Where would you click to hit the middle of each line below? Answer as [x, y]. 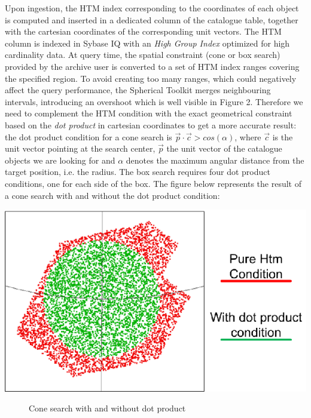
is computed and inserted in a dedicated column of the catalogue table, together [152, 19]
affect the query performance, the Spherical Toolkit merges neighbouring [138, 90]
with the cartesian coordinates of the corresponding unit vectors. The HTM [143, 31]
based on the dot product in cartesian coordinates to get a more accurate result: [151, 125]
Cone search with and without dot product [107, 408]
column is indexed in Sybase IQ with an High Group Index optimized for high [147, 43]
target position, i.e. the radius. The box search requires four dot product [138, 172]
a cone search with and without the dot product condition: [112, 195]
